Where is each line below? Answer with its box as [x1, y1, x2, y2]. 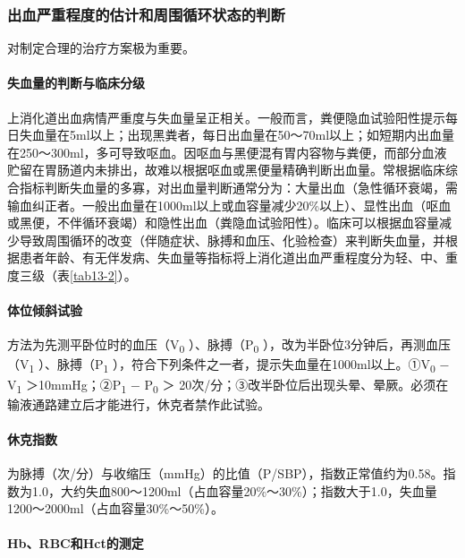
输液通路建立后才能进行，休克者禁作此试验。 [7, 394, 270, 413]
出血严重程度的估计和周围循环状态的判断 [7, 3, 285, 25]
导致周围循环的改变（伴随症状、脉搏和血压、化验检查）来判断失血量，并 [19, 230, 445, 249]
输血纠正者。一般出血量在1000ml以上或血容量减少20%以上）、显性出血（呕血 [7, 195, 452, 214]
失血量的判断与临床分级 [7, 73, 145, 92]
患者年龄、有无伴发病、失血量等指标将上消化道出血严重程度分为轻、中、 [19, 248, 445, 267]
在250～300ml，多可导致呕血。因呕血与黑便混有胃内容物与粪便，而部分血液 [7, 142, 447, 161]
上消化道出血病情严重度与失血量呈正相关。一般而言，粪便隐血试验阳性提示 [7, 107, 445, 126]
